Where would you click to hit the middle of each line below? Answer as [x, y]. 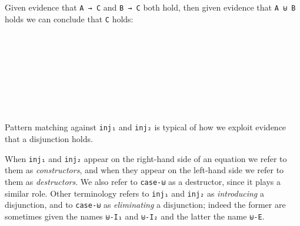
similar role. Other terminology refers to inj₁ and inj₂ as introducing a [134, 193]
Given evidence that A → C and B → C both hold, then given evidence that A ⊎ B [150, 7]
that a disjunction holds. [49, 139]
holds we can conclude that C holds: [69, 18]
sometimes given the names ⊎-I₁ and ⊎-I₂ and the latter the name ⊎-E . [135, 216]
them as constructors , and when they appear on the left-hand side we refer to [144, 170]
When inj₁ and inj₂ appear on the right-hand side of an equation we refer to [146, 158]
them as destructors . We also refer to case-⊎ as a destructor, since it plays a [143, 181]
